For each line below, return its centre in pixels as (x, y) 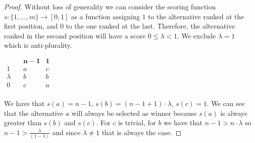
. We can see (226, 103)
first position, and (31, 26)
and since (66, 132)
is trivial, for (137, 123)
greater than (23, 123)
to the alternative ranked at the (196, 16)
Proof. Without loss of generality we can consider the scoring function (110, 6)
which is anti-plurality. (38, 45)
